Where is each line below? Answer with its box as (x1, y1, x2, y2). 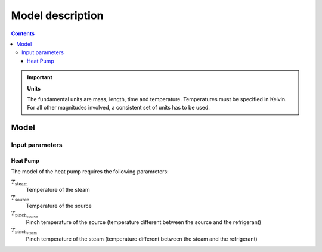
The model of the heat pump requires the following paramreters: (11, 168, 169, 175)
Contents (11, 30, 35, 37)
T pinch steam (11, 226, 37, 235)
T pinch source (11, 210, 38, 219)
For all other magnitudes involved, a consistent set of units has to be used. (27, 104, 210, 111)
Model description (11, 9, 104, 22)
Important (27, 74, 53, 81)
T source (11, 194, 30, 203)
